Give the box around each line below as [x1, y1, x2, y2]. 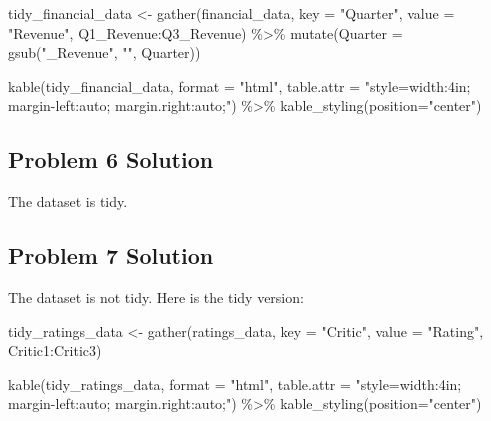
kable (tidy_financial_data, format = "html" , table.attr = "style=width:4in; [8, 75, 471, 96]
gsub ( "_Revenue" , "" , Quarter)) [8, 42, 201, 63]
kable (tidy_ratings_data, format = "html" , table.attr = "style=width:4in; [8, 373, 462, 394]
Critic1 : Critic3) [8, 340, 102, 361]
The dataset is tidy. [8, 191, 128, 212]
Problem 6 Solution [8, 144, 214, 175]
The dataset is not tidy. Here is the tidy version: [8, 286, 304, 307]
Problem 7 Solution [8, 240, 214, 271]
